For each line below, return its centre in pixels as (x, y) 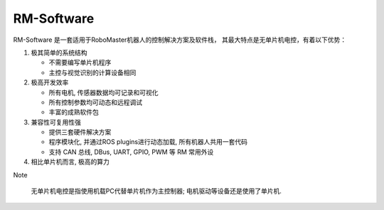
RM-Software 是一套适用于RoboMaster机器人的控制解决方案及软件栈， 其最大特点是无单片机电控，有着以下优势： (180, 40)
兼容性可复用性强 (56, 122)
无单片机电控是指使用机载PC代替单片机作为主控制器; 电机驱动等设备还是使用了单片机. (156, 191)
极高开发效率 (50, 82)
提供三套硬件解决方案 (80, 132)
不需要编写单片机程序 (80, 62)
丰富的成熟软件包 (74, 112)
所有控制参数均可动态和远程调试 (95, 102)
